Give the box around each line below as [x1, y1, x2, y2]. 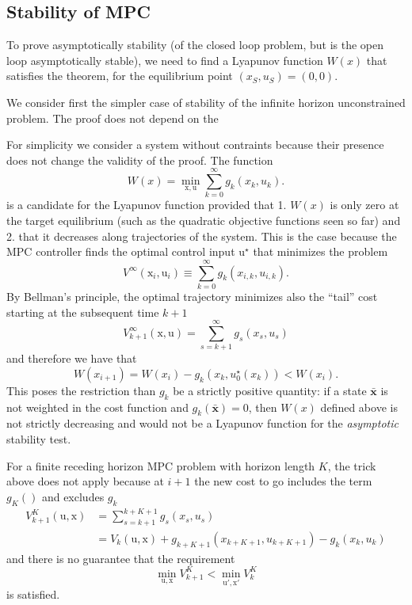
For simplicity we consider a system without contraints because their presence [6, 136, 384, 153]
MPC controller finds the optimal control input [6, 243, 235, 260]
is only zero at [330, 196, 399, 213]
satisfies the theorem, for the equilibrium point [6, 67, 233, 84]
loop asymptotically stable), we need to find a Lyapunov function [6, 51, 323, 68]
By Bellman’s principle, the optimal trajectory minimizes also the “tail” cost [6, 287, 378, 304]
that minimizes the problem [253, 243, 388, 260]
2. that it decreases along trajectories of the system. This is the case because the [6, 227, 397, 244]
